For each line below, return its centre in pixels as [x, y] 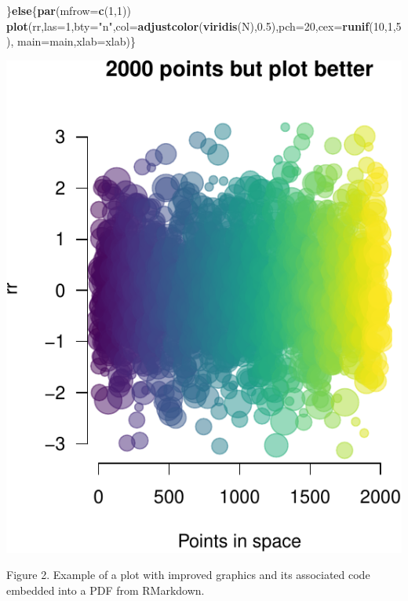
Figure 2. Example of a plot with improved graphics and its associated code [188, 575]
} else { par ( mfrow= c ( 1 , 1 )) [69, 10]
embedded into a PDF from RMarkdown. [106, 590]
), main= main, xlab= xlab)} [71, 41]
